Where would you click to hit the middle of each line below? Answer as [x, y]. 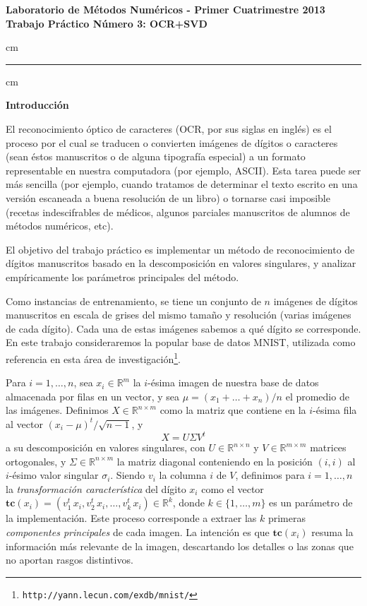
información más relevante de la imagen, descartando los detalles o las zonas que [180, 546]
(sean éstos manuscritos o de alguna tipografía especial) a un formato [156, 156]
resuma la [332, 531]
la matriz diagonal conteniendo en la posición [215, 461]
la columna [183, 475]
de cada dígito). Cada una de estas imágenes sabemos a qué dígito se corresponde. [183, 328]
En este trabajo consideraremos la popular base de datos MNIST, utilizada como [181, 342]
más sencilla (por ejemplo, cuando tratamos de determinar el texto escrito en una [182, 184]
